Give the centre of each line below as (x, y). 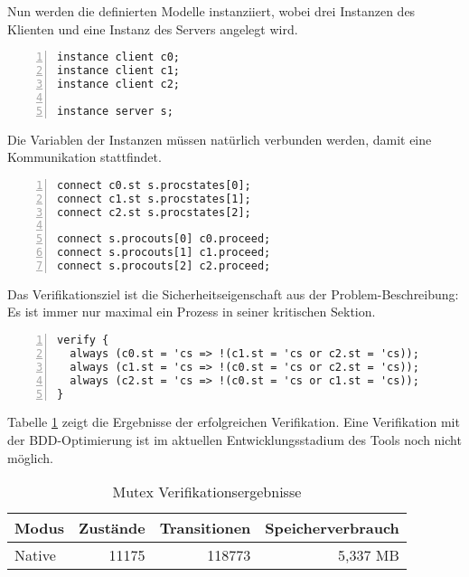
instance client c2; (119, 84)
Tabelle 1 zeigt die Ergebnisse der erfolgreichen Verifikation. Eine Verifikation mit (234, 422)
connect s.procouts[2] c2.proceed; (164, 266)
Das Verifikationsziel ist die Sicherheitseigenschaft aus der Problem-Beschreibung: (233, 293)
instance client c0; (119, 57)
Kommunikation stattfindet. (84, 157)
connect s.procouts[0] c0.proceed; (164, 239)
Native (35, 555)
